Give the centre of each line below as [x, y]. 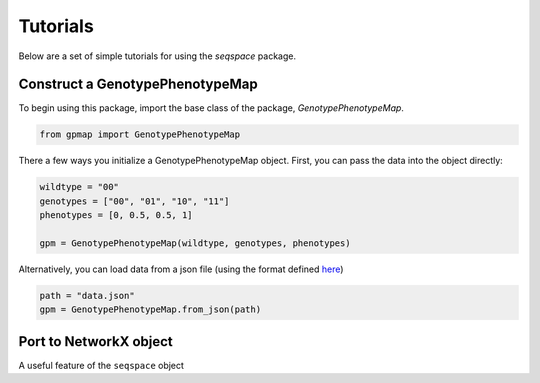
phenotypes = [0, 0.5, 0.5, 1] [116, 215]
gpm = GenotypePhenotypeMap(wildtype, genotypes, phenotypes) [195, 243]
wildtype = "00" [79, 187]
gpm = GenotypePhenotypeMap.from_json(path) [150, 309]
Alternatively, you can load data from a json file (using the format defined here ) [181, 269]
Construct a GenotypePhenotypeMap [138, 84]
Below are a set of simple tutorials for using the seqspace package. [157, 56]
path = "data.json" [87, 295]
